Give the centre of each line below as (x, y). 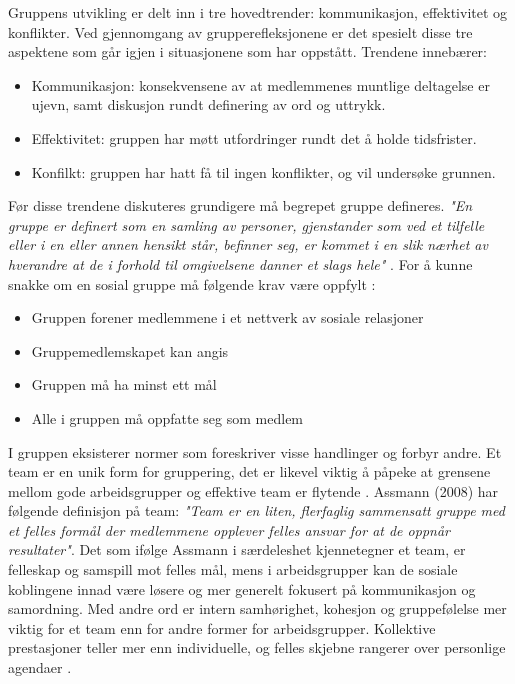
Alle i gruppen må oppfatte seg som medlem (167, 417)
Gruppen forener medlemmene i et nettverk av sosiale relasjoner (227, 317)
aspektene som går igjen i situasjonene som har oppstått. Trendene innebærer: (247, 51)
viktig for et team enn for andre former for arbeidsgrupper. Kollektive (222, 627)
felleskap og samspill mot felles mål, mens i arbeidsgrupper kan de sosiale (233, 569)
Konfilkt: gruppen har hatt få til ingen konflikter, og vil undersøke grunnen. (263, 171)
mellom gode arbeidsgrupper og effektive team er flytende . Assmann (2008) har (253, 490)
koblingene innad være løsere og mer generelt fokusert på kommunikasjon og (242, 588)
